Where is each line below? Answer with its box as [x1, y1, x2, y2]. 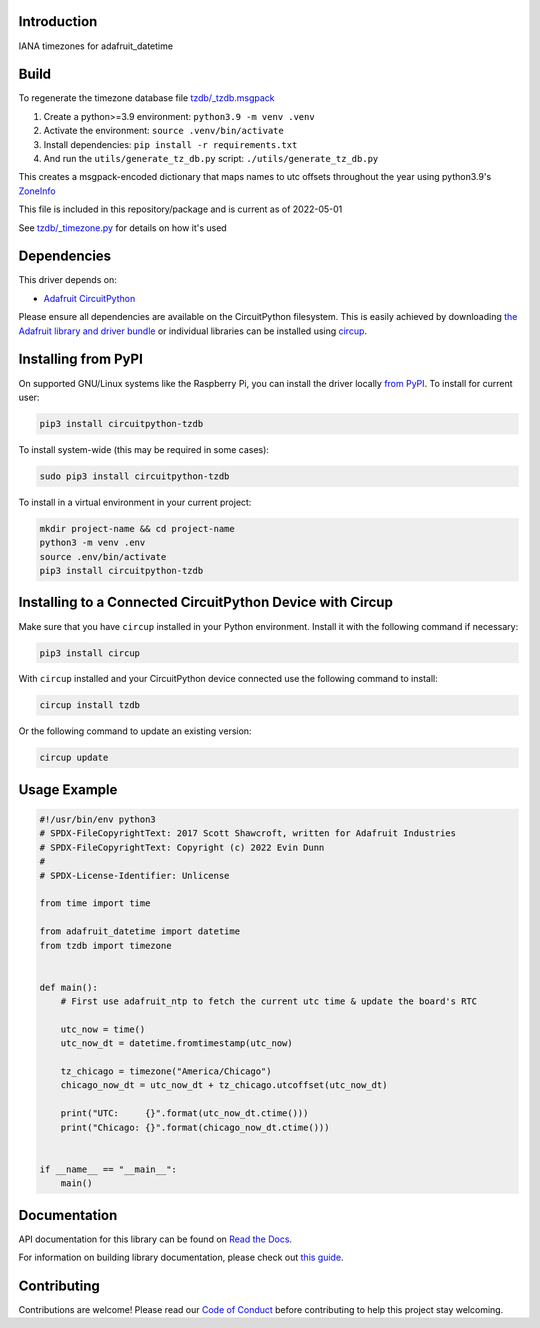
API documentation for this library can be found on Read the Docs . [18, 1233, 293, 1245]
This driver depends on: [18, 274, 117, 286]
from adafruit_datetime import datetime [39, 926, 240, 937]
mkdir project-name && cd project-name [39, 523, 235, 534]
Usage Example [18, 781, 118, 798]
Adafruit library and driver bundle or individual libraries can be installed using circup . [18, 325, 368, 337]
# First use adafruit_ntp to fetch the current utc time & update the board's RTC [60, 996, 478, 1007]
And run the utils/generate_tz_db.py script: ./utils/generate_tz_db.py [43, 152, 379, 164]
